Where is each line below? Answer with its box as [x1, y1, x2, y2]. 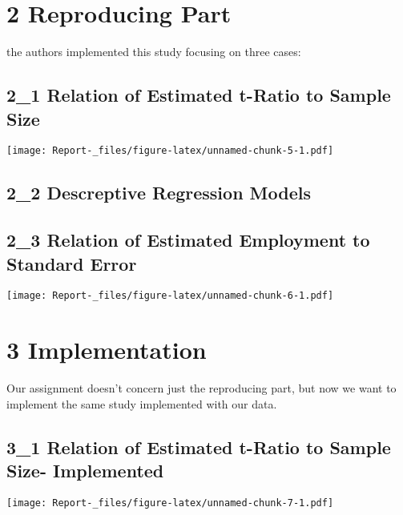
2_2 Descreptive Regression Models [6, 180, 311, 205]
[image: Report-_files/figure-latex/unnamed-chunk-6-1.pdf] [6, 290, 334, 302]
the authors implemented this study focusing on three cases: [6, 43, 301, 60]
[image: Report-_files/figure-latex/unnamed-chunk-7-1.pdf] [6, 497, 334, 509]
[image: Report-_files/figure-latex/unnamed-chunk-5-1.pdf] [6, 145, 334, 157]
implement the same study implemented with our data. [6, 395, 277, 412]
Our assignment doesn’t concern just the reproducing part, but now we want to [6, 380, 397, 396]
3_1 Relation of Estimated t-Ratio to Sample [6, 434, 391, 459]
